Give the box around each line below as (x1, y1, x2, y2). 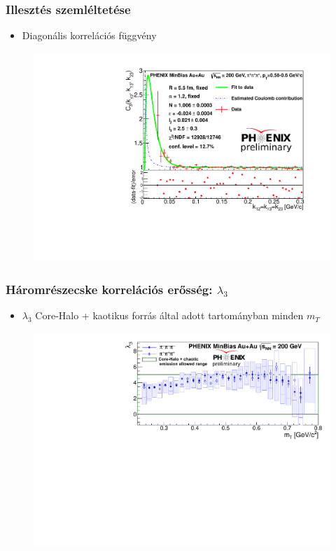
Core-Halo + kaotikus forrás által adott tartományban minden (35, 308, 304, 323)
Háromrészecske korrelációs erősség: (6, 280, 213, 298)
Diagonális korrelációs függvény (22, 28, 157, 43)
